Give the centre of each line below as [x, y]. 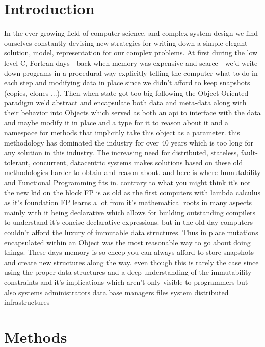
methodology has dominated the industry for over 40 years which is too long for [129, 142]
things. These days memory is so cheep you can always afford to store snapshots [129, 252]
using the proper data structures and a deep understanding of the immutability [128, 272]
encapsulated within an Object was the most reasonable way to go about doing [127, 242]
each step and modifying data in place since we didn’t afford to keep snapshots [127, 83]
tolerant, [17, 162]
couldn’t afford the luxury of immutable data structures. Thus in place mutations [131, 232]
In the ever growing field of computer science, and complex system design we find [131, 33]
